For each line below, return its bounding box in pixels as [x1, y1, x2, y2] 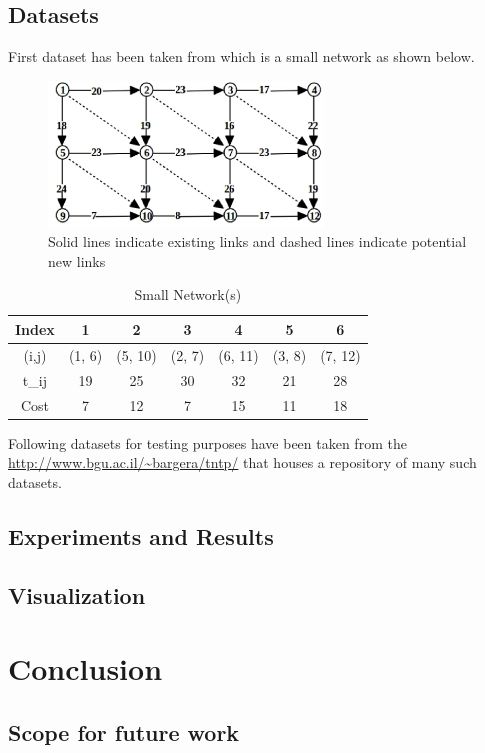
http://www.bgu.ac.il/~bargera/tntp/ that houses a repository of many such [8, 452, 477, 473]
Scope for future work [8, 716, 240, 747]
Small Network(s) [134, 284, 242, 305]
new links [48, 250, 106, 271]
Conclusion [8, 648, 163, 689]
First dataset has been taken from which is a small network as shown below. [8, 46, 475, 67]
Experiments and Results [8, 520, 274, 551]
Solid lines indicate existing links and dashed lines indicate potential [48, 231, 467, 252]
